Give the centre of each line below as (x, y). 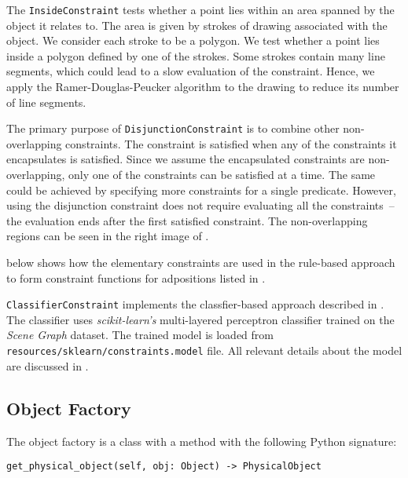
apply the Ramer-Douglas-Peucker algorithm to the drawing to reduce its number (203, 87)
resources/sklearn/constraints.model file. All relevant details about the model (204, 350)
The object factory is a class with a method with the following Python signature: (202, 441)
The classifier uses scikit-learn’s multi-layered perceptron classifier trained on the (200, 319)
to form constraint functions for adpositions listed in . (136, 277)
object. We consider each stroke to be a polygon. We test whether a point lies (193, 40)
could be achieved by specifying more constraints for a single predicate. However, (201, 190)
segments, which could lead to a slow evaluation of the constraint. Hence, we (191, 71)
